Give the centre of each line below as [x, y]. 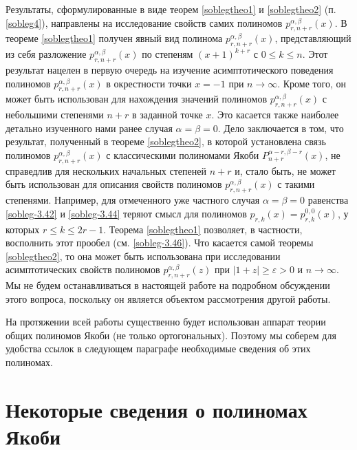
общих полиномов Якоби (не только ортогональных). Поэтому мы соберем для [171, 335]
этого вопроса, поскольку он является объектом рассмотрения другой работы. [168, 298]
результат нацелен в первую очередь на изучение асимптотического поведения [170, 69]
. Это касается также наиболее [275, 115]
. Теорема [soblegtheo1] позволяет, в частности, [203, 229]
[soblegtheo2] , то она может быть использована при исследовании [143, 256]
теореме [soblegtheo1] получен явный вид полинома [114, 38]
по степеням [167, 54]
